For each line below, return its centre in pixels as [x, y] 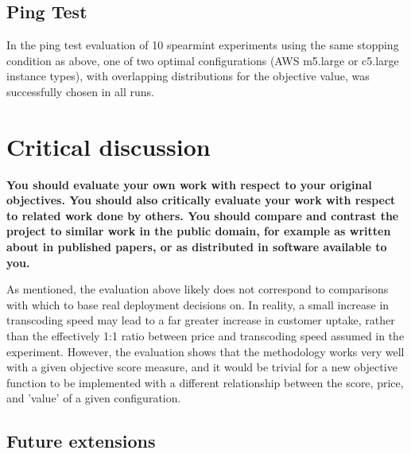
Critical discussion [109, 146]
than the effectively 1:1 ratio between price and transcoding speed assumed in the [205, 336]
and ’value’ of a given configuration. [94, 398]
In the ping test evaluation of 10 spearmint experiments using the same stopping [203, 45]
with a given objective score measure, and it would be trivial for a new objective [202, 367]
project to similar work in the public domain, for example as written [199, 231]
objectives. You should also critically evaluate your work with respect [201, 200]
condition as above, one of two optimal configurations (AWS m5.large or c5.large [203, 60]
